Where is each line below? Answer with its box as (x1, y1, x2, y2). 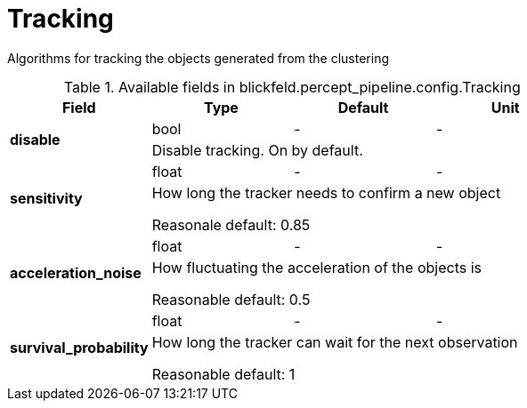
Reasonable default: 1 (151, 364, 296, 383)
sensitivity (10, 188, 83, 207)
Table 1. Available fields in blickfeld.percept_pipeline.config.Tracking (63, 77, 521, 96)
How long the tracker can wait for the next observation (151, 332, 518, 351)
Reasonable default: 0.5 (151, 290, 311, 308)
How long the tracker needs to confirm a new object (151, 183, 501, 202)
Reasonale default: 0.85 (151, 215, 311, 234)
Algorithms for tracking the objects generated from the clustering (7, 50, 389, 66)
